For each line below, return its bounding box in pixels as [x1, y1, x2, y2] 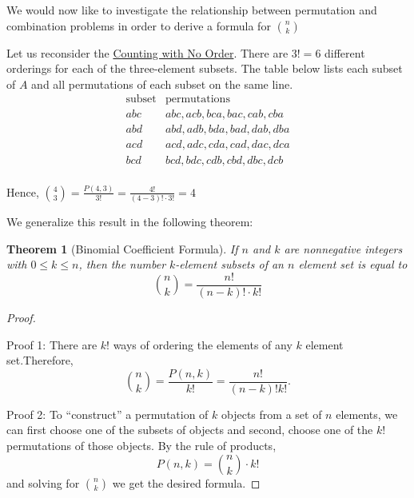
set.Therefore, [6, 352, 74, 369]
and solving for [6, 474, 80, 491]
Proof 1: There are [6, 336, 98, 353]
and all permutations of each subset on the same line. [31, 75, 293, 92]
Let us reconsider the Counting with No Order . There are [6, 44, 289, 61]
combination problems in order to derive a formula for [6, 17, 271, 34]
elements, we [336, 405, 398, 422]
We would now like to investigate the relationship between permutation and [6, 2, 377, 18]
